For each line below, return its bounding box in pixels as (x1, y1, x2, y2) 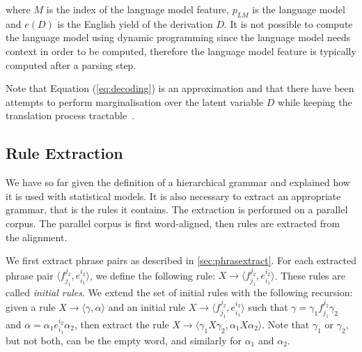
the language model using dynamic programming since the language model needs (6, 30, 351, 45)
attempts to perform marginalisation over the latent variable (6, 94, 264, 109)
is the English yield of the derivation (57, 16, 213, 31)
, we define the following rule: (89, 268, 216, 282)
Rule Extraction (6, 142, 123, 164)
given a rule (6, 300, 56, 314)
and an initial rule (108, 300, 186, 314)
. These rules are (274, 268, 345, 282)
